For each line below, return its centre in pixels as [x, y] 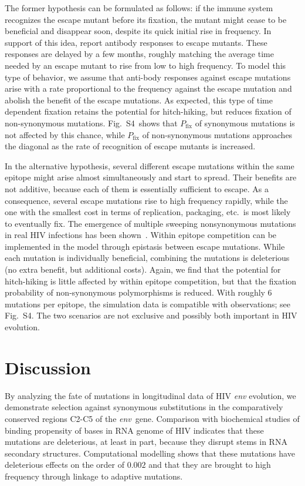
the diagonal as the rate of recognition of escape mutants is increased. [130, 146]
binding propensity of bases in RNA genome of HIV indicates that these [134, 430]
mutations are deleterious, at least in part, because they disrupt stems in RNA [146, 442]
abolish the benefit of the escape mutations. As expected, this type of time [139, 100]
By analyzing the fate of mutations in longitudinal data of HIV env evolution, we [150, 395]
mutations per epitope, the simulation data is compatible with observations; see [148, 304]
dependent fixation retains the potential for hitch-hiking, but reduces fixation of [148, 111]
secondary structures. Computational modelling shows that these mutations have [150, 453]
